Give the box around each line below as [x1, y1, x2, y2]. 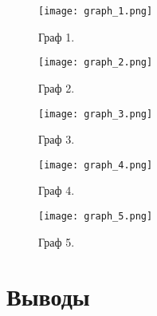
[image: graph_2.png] [38, 57, 153, 69]
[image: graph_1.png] [38, 6, 153, 17]
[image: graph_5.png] [38, 211, 153, 222]
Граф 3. [38, 131, 75, 148]
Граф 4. [38, 182, 75, 199]
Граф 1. [38, 28, 75, 45]
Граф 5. [38, 233, 75, 250]
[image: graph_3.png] [38, 108, 153, 120]
